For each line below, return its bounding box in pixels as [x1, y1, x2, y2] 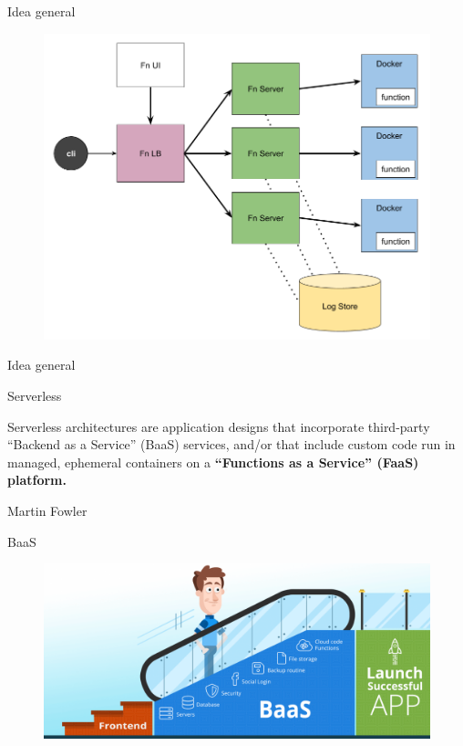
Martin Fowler [7, 501, 87, 520]
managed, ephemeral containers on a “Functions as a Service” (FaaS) [7, 452, 419, 471]
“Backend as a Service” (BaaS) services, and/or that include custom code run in [7, 435, 456, 454]
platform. [7, 470, 67, 489]
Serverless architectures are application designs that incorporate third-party [7, 416, 430, 436]
